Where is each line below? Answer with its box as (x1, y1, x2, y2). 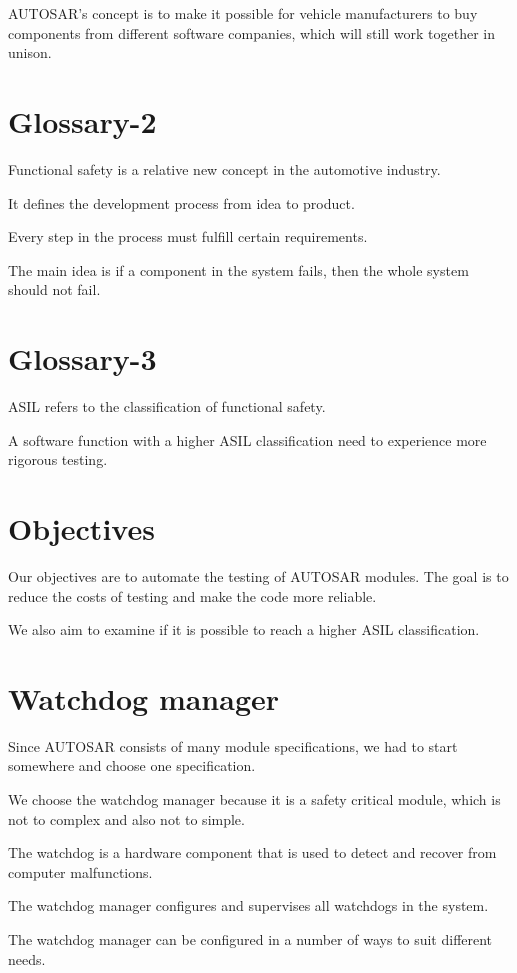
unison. (8, 42, 52, 63)
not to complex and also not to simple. (8, 808, 245, 829)
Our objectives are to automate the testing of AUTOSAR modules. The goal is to (8, 565, 509, 586)
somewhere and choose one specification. (8, 755, 256, 776)
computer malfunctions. (8, 861, 153, 882)
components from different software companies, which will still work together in (8, 22, 495, 43)
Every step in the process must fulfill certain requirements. (8, 226, 368, 247)
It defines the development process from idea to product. (8, 192, 355, 213)
